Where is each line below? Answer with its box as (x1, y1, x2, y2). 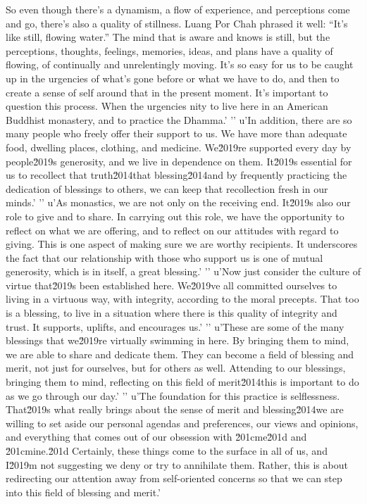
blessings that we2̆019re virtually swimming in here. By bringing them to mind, (6, 333, 349, 348)
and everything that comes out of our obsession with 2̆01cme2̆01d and (6, 429, 307, 444)
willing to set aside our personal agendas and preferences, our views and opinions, (6, 415, 359, 430)
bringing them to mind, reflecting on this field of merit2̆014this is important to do (6, 374, 359, 389)
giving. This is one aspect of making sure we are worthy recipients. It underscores (6, 237, 358, 251)
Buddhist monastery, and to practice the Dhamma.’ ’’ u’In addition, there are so (6, 112, 352, 127)
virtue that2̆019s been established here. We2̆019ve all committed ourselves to (6, 277, 337, 292)
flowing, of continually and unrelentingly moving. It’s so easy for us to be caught (6, 57, 354, 72)
